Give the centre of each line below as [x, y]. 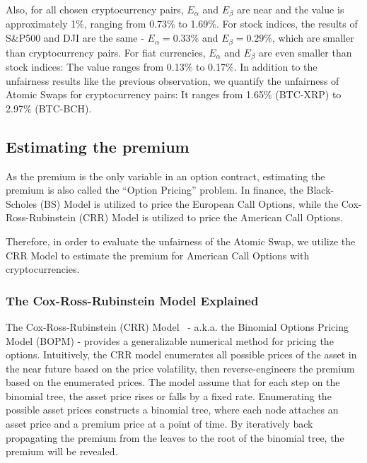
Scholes [22, 203]
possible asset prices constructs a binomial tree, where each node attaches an [172, 410]
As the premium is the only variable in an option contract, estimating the [165, 176]
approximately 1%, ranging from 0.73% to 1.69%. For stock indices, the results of [182, 24]
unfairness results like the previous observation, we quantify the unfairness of [173, 80]
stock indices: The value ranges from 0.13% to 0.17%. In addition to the [162, 66]
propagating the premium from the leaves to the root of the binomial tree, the [175, 437]
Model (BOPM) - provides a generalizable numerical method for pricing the [170, 340]
